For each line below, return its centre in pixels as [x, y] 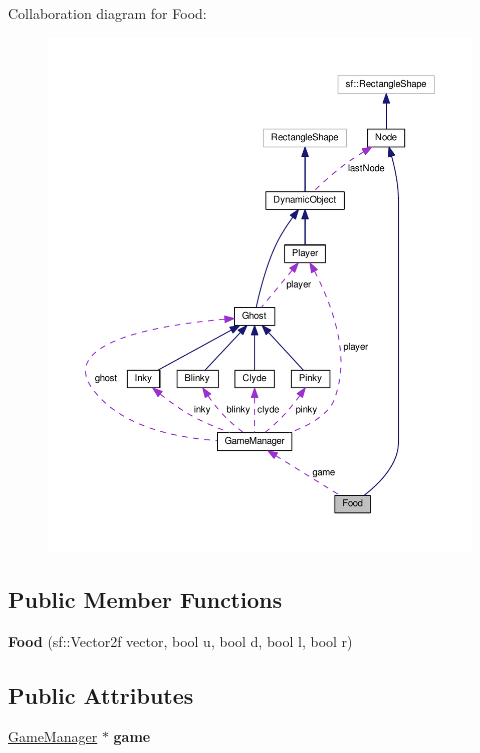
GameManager [53, 736]
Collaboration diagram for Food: [107, 13]
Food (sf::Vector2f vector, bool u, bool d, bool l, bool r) [180, 640]
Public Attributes [101, 694]
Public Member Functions [145, 598]
